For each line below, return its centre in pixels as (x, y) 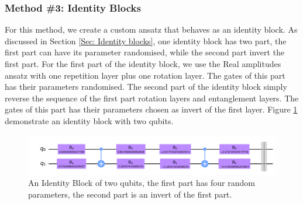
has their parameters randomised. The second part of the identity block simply (146, 87)
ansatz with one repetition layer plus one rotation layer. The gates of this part (145, 75)
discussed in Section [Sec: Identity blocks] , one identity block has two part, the (146, 41)
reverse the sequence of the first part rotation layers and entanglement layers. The (152, 98)
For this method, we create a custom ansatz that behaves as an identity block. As (151, 29)
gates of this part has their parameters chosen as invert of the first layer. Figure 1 (151, 109)
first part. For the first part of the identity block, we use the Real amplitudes (143, 64)
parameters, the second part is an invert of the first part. (130, 194)
